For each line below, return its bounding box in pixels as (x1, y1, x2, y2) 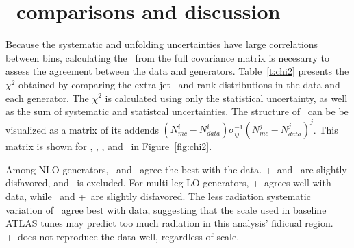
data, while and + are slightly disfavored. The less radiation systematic (5, 188, 311, 203)
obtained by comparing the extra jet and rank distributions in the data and (18, 77, 340, 91)
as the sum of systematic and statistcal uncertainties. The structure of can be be (5, 104, 349, 119)
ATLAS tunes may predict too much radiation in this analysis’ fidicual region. (5, 216, 333, 230)
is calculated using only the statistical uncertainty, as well (105, 90, 348, 105)
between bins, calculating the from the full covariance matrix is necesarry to (5, 50, 329, 64)
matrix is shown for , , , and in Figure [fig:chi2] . (5, 139, 212, 153)
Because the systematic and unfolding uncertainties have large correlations (5, 37, 318, 51)
